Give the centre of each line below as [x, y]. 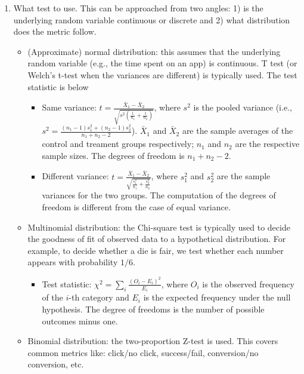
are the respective [267, 144]
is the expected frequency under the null [217, 297]
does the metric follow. [55, 31]
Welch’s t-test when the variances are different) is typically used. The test [162, 74]
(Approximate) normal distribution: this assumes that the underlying [154, 51]
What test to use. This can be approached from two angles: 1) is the [138, 8]
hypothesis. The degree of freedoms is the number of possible [153, 309]
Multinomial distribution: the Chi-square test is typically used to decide [159, 227]
